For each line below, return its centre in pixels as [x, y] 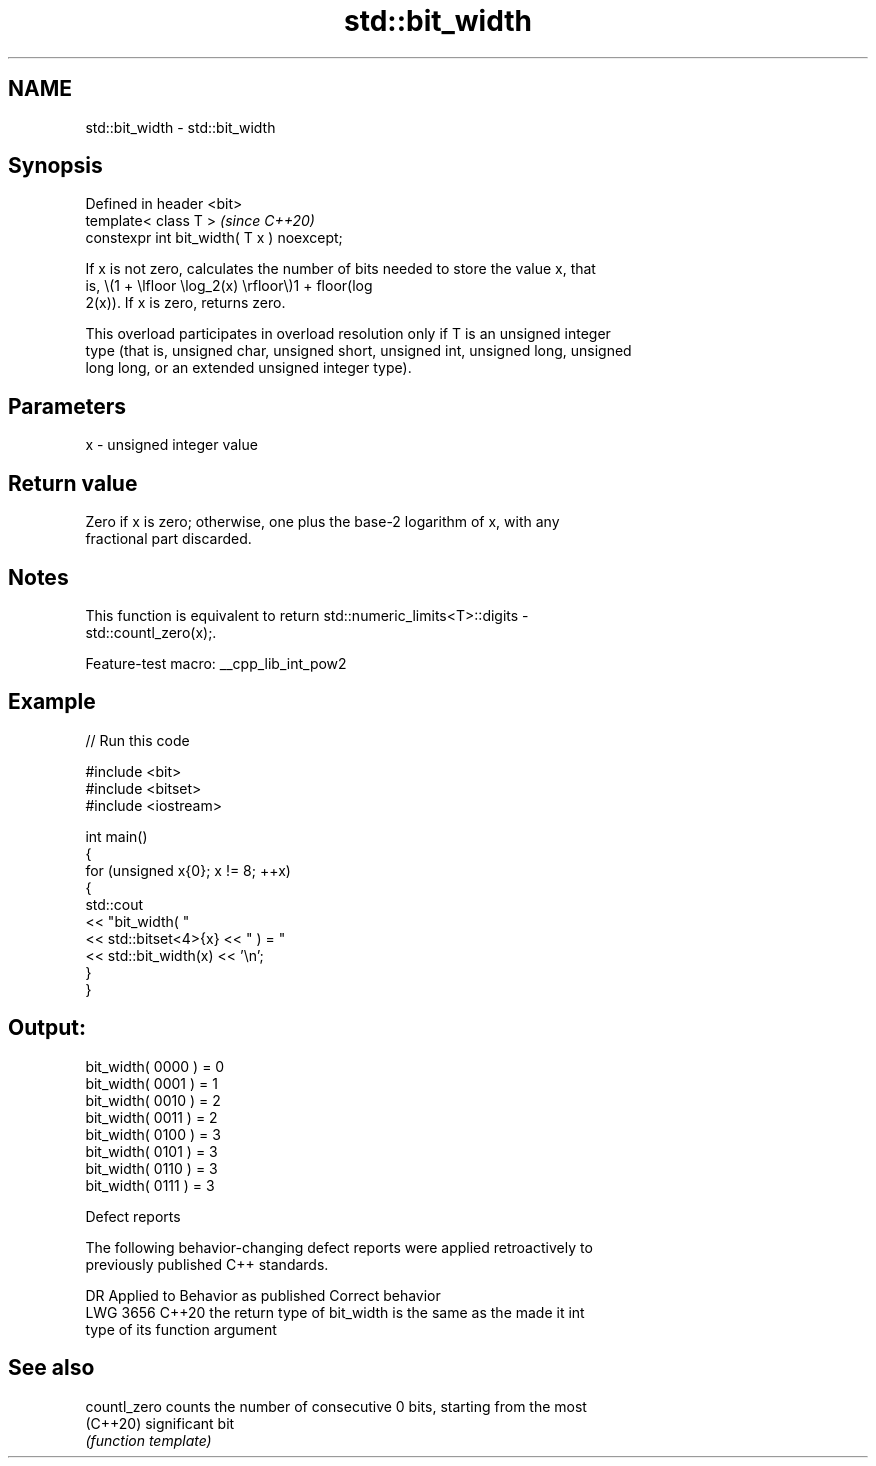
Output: [47, 1028]
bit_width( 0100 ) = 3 [153, 1134]
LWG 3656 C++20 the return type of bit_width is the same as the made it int [335, 1312]
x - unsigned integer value [171, 445]
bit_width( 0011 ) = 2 [151, 1117]
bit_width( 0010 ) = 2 [153, 1100]
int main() [116, 836]
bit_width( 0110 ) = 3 [151, 1168]
